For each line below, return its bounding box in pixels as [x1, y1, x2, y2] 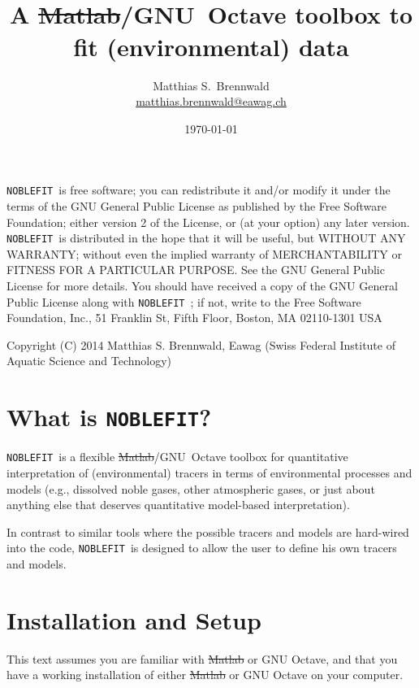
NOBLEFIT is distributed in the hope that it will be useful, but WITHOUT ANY [6, 229, 406, 246]
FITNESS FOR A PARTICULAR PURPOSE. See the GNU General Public [6, 261, 385, 278]
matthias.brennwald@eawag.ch [136, 93, 287, 110]
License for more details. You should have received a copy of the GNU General [6, 277, 398, 294]
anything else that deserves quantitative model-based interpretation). [6, 496, 350, 513]
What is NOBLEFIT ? [6, 400, 212, 433]
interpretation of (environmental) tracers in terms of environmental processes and [6, 464, 413, 481]
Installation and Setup [6, 603, 261, 636]
